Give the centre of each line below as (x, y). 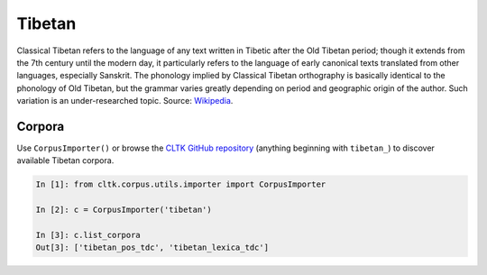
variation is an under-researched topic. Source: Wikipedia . (125, 101)
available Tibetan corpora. (65, 160)
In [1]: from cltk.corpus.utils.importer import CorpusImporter (181, 184)
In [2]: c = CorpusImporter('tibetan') (124, 210)
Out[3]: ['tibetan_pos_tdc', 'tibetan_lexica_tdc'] (152, 247)
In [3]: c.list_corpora (88, 235)
